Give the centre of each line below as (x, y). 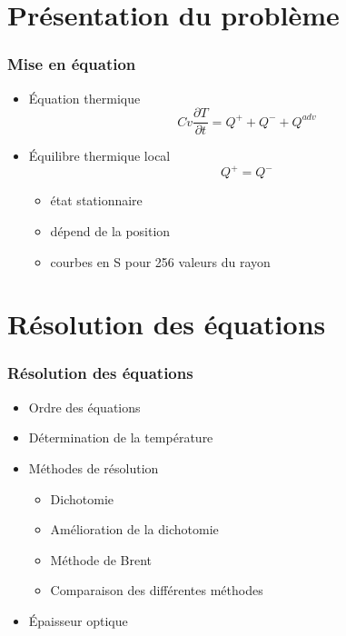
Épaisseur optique (78, 620)
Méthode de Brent (101, 559)
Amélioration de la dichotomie (134, 529)
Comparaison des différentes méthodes (157, 590)
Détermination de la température (121, 437)
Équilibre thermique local (99, 156)
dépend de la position (110, 230)
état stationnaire (96, 200)
